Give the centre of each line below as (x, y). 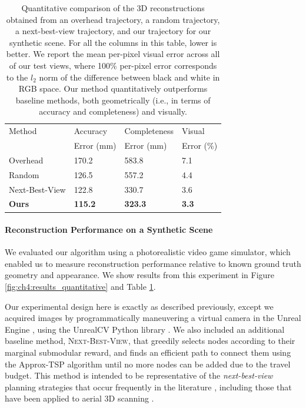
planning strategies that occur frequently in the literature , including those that (148, 387)
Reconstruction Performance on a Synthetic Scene (109, 230)
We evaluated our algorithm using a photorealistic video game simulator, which (148, 252)
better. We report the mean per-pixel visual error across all (113, 54)
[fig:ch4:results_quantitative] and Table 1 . (80, 287)
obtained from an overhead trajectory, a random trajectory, (113, 19)
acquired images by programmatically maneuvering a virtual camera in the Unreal (153, 318)
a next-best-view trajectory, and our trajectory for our (113, 31)
